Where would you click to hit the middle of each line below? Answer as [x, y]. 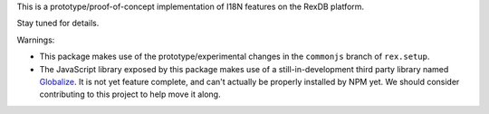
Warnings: [36, 40]
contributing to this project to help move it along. [130, 94]
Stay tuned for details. [58, 24]
